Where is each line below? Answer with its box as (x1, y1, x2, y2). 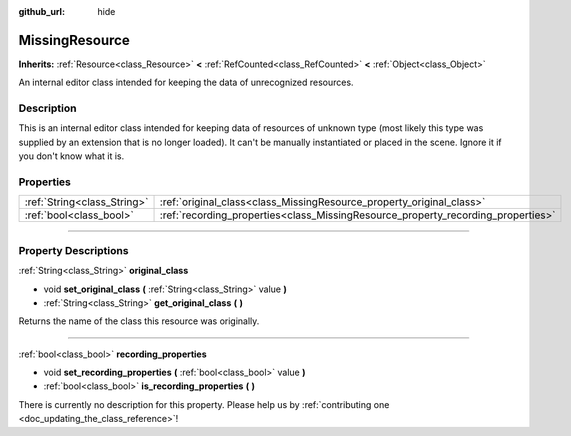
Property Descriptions (18, 243, 129, 257)
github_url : (18, 6, 65, 17)
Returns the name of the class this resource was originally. (18, 315, 260, 327)
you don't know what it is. (18, 150, 125, 162)
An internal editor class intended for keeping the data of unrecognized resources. (18, 76, 354, 89)
